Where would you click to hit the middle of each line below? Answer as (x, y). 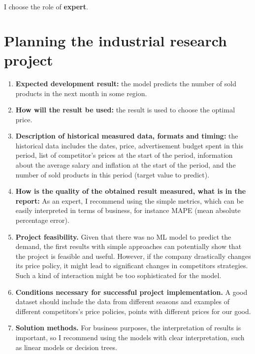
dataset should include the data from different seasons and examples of (122, 301)
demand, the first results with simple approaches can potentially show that (128, 246)
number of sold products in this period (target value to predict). (112, 174)
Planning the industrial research (115, 40)
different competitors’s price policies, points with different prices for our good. (133, 311)
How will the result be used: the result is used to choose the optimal (125, 110)
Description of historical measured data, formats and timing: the (127, 136)
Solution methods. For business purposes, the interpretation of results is (128, 328)
